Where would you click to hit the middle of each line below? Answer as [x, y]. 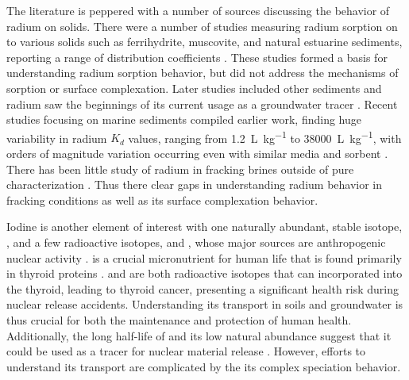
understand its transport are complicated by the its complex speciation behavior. [204, 366]
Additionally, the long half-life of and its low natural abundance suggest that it [199, 335]
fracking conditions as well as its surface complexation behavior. [162, 200]
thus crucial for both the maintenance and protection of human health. [179, 319]
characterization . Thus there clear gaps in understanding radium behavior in [195, 184]
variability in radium [57, 138]
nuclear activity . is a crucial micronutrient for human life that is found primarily [204, 257]
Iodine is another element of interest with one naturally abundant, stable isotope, [204, 226]
